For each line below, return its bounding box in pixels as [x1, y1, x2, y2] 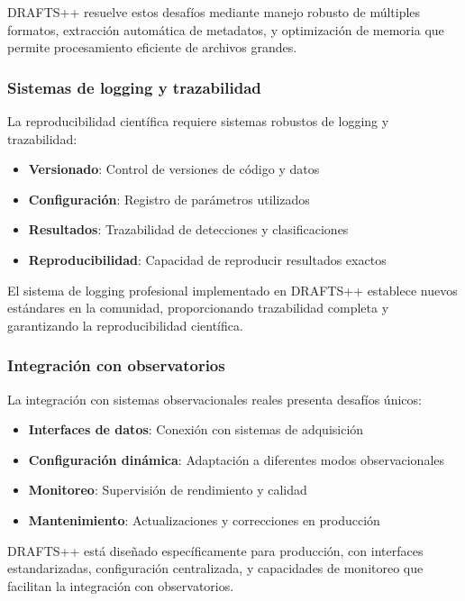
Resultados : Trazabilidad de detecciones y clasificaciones [28, 220, 349, 239]
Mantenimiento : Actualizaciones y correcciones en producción [28, 510, 380, 529]
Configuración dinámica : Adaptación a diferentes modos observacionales [28, 450, 445, 469]
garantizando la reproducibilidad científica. [7, 315, 243, 334]
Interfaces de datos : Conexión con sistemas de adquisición [28, 420, 364, 439]
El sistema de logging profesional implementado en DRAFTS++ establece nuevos [7, 280, 458, 299]
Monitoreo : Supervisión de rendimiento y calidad [28, 480, 307, 499]
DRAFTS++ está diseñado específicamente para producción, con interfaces [7, 541, 424, 560]
